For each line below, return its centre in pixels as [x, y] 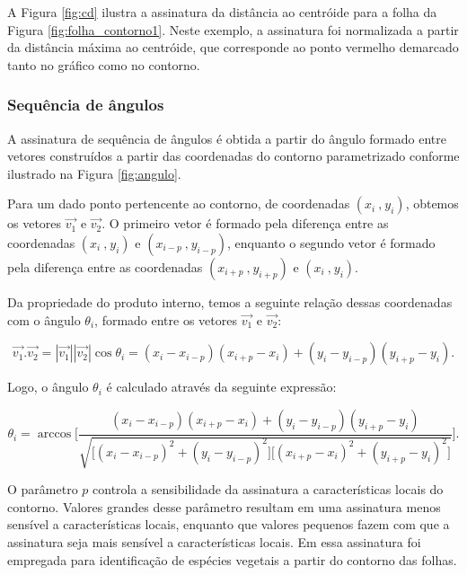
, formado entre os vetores [166, 319]
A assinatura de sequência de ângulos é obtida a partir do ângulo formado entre [227, 138]
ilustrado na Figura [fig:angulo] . [94, 173]
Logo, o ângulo [48, 387]
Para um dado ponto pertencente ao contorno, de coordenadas [179, 203]
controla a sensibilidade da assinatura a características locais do [268, 489]
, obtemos [432, 203]
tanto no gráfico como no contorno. [104, 64]
